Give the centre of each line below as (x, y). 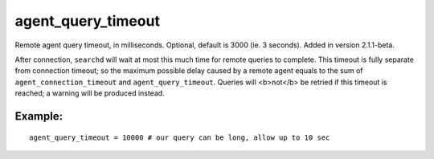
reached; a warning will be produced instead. (90, 93)
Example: (39, 116)
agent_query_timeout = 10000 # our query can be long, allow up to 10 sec (180, 137)
